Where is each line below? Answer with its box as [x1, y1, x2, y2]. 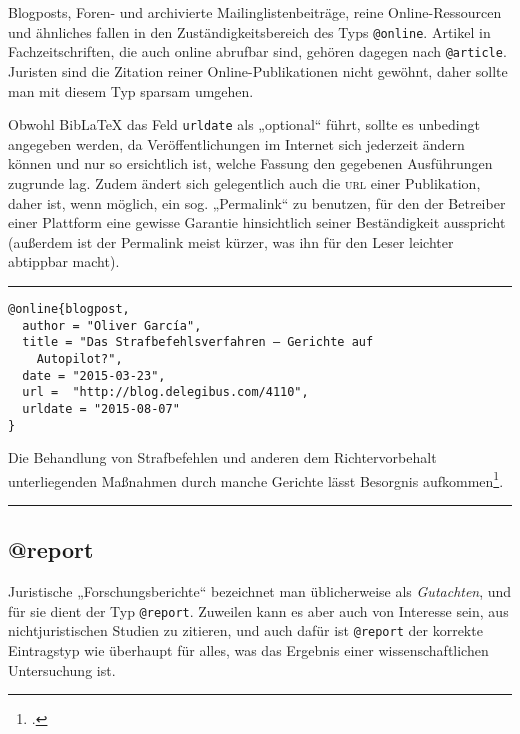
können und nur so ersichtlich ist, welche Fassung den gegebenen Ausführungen [8, 153, 493, 174]
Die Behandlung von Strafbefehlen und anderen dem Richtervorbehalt [8, 447, 437, 468]
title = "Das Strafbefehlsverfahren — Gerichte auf [22, 335, 374, 350]
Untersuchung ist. [8, 659, 116, 680]
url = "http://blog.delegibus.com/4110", [22, 385, 309, 400]
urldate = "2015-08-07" [22, 401, 180, 416]
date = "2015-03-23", [22, 368, 166, 383]
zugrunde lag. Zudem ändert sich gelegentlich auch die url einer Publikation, [8, 172, 481, 193]
